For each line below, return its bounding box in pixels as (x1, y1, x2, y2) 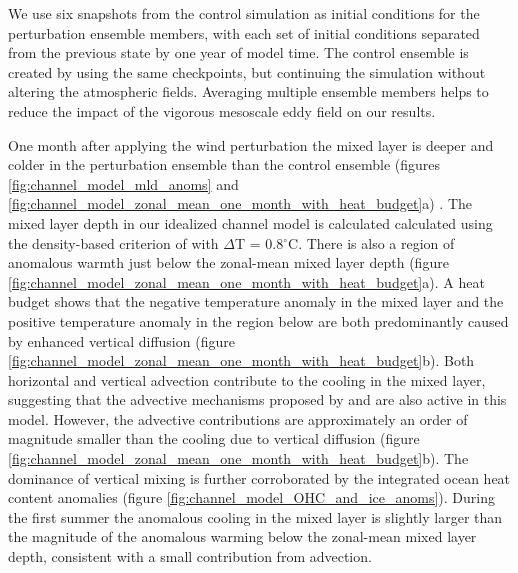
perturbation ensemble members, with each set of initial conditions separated (8, 22, 480, 43)
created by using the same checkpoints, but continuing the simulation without (8, 61, 486, 82)
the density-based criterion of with (8, 232, 219, 253)
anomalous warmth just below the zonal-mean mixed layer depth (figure (8, 252, 449, 273)
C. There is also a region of (288, 232, 455, 253)
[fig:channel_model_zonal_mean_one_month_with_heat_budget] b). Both (8, 350, 475, 371)
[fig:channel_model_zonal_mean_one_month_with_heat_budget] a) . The (8, 193, 472, 214)
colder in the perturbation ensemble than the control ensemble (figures (8, 154, 441, 175)
